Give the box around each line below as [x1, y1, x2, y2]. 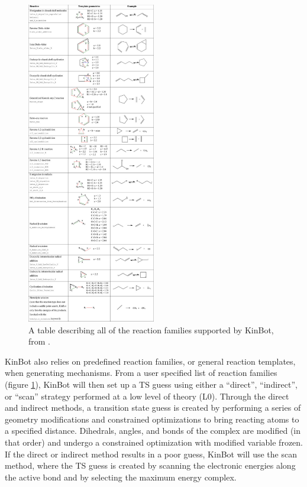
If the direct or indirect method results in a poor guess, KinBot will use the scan [5, 447, 297, 460]
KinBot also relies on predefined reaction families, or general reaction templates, [5, 355, 296, 367]
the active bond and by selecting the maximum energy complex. [5, 470, 237, 483]
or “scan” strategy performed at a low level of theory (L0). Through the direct [5, 389, 289, 402]
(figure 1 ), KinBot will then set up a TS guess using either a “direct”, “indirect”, [5, 378, 298, 390]
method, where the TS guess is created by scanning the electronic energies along [5, 459, 296, 472]
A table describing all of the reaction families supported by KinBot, [28, 323, 274, 336]
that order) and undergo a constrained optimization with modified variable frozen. [5, 436, 303, 448]
